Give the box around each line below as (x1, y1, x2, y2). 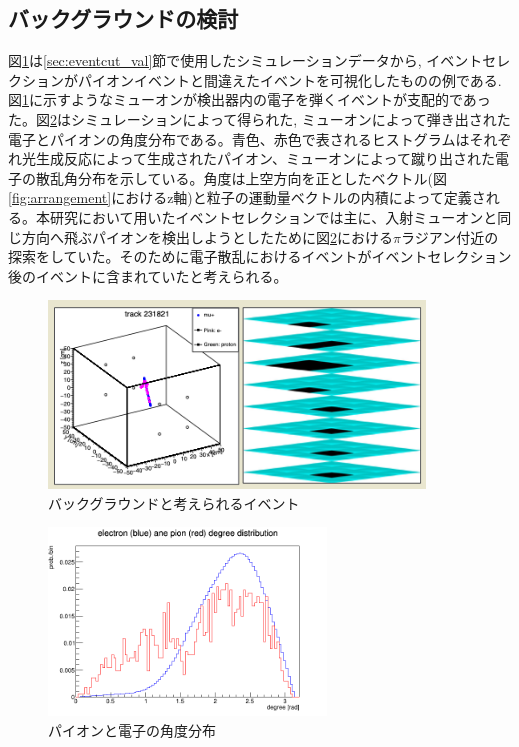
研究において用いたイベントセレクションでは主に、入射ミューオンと (49, 206, 498, 227)
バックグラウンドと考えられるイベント (48, 492, 300, 513)
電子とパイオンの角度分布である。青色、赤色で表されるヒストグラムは (8, 128, 470, 149)
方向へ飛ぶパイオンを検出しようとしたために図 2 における (21, 226, 393, 247)
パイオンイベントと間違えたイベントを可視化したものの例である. (77, 69, 502, 90)
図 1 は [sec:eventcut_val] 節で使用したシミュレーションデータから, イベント (8, 50, 483, 71)
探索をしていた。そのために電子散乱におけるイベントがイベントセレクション (8, 246, 512, 267)
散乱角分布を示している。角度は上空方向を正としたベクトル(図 (35, 167, 448, 188)
